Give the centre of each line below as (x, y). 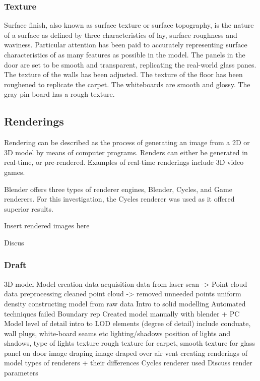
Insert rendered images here (47, 226)
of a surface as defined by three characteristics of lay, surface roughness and (121, 35)
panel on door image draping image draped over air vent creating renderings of (126, 353)
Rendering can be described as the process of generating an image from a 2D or (127, 142)
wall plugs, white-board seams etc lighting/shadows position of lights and (117, 333)
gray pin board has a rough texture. (59, 94)
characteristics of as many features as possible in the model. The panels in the (125, 54)
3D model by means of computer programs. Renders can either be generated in (126, 152)
